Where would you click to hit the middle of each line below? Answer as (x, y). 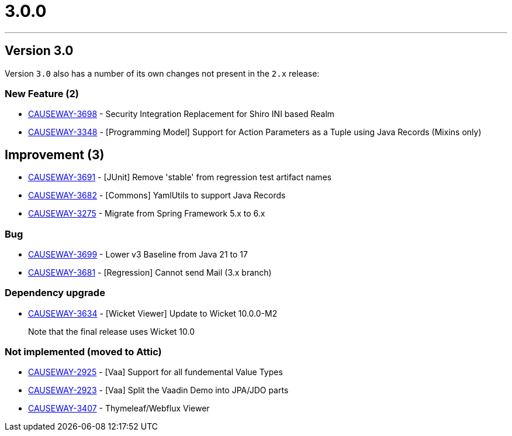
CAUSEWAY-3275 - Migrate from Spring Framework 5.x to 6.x (147, 214)
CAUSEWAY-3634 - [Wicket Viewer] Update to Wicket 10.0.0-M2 (153, 313)
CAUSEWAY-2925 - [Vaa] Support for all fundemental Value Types (155, 372)
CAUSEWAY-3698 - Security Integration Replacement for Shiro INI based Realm (181, 114)
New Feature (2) (42, 93)
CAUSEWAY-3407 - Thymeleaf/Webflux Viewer (119, 408)
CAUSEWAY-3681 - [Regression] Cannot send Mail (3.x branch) (150, 272)
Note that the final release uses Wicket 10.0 (112, 331)
